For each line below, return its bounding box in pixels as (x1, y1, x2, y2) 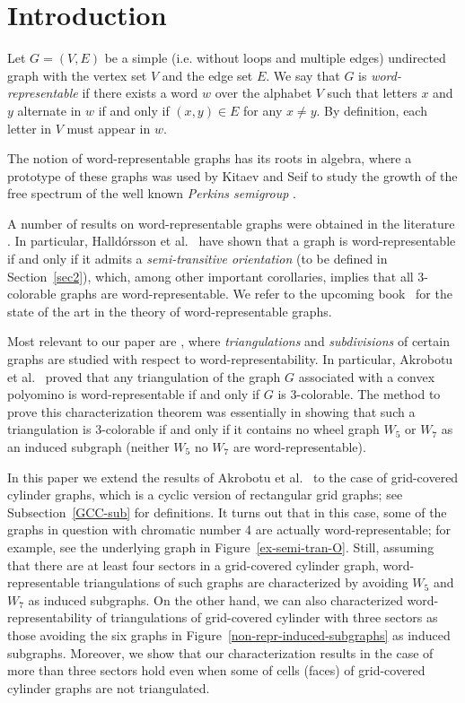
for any (243, 100, 283, 119)
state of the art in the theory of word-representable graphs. (7, 301, 332, 320)
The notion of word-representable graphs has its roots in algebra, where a (7, 149, 412, 168)
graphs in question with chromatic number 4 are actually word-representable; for (7, 520, 452, 539)
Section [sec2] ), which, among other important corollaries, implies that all (7, 266, 414, 285)
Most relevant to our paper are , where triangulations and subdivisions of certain (7, 332, 450, 351)
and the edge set (162, 65, 253, 84)
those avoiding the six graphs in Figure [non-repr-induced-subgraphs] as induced (7, 625, 451, 644)
